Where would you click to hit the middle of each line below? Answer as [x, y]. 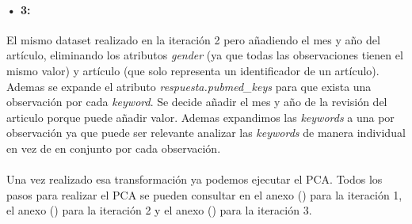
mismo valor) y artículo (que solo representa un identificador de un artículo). [193, 70]
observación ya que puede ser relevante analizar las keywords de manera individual [206, 133]
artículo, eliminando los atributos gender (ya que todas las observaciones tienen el [205, 55]
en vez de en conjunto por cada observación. [114, 148]
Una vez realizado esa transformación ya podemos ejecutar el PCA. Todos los [195, 179]
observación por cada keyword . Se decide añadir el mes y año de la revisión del [197, 102]
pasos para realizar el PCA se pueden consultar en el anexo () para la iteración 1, [204, 194]
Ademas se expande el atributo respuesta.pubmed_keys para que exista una [189, 86]
